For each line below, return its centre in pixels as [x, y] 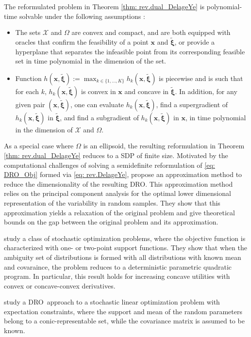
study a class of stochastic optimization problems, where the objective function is [125, 238]
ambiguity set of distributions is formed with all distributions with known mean [123, 257]
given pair [30, 104]
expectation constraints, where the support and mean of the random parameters [123, 311]
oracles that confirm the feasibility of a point [82, 42]
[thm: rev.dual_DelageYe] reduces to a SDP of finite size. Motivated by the [116, 155]
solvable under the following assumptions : [82, 16]
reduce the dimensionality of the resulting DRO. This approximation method [118, 184]
